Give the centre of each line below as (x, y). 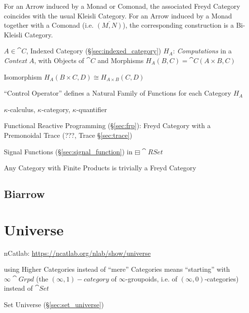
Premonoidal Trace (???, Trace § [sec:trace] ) (68, 135)
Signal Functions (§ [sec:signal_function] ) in (68, 151)
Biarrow (24, 194)
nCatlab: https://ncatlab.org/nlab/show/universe (77, 253)
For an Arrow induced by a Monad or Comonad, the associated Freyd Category (122, 6)
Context (16, 60)
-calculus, (22, 109)
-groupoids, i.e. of (152, 278)
